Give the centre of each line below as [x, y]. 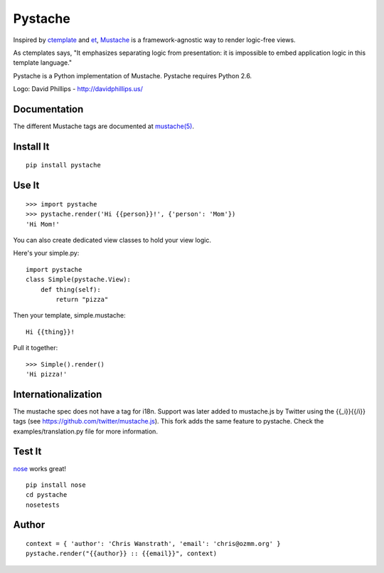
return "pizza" [82, 299]
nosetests [43, 505]
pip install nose [56, 485]
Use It [26, 185]
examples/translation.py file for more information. [85, 431]
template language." [43, 63]
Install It [31, 146]
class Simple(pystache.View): [79, 280]
